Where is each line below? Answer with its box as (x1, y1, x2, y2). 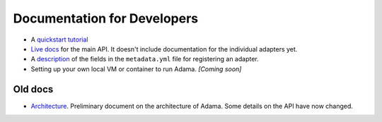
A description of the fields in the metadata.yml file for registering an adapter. (30, 55, 260, 63)
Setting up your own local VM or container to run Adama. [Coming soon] (30, 64, 242, 73)
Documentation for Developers (13, 11, 198, 26)
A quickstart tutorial (30, 35, 88, 44)
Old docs (13, 83, 54, 95)
